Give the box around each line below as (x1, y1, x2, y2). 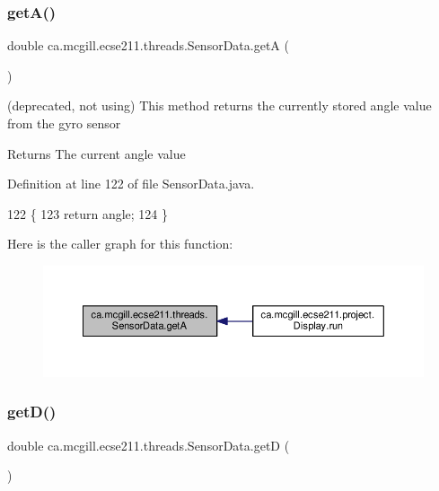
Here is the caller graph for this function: (7, 234, 233, 253)
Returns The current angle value (7, 144, 186, 162)
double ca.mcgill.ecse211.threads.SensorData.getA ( (7, 36, 289, 55)
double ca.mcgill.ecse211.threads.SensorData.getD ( (7, 435, 290, 454)
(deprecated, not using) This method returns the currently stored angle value (7, 96, 432, 115)
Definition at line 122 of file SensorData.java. (7, 174, 255, 193)
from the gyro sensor (7, 114, 121, 132)
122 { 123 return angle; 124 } (7, 204, 168, 223)
